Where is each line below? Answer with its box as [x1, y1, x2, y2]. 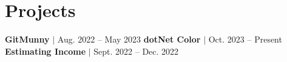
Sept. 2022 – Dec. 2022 [93, 44, 179, 57]
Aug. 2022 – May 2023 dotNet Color [57, 33, 201, 46]
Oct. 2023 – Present [208, 33, 282, 46]
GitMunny [5, 33, 50, 46]
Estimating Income [5, 44, 86, 57]
